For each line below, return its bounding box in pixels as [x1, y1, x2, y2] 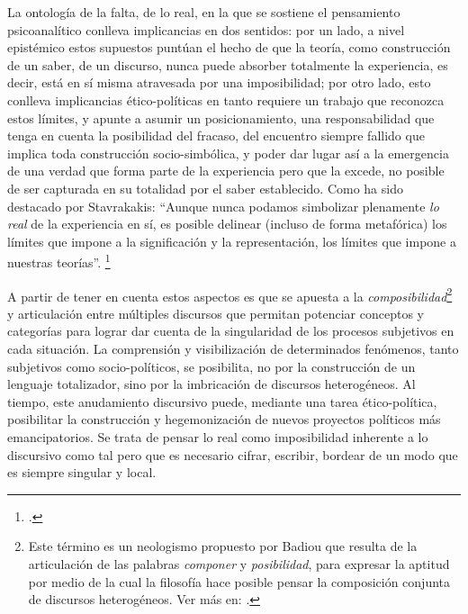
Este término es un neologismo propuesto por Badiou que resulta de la [28, 537, 418, 555]
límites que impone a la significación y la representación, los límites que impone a [7, 231, 456, 250]
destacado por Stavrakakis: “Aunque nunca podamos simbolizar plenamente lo [7, 196, 439, 215]
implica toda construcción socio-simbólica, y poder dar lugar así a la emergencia [7, 143, 449, 162]
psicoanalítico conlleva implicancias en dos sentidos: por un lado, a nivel [7, 20, 405, 39]
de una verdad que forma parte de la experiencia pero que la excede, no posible [7, 161, 445, 180]
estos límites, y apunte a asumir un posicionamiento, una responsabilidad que [7, 108, 435, 127]
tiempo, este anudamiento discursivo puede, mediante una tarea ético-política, [7, 392, 437, 411]
